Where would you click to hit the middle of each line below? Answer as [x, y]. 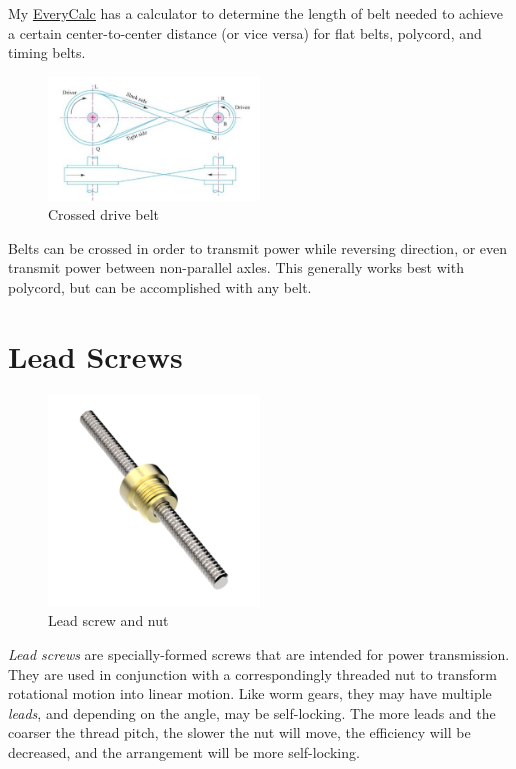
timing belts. [47, 52]
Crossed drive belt [104, 214]
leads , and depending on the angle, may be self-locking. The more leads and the [252, 712]
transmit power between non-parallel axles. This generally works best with [236, 267]
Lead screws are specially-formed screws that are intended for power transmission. [259, 653]
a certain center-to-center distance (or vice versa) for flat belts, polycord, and [245, 32]
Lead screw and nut [108, 620]
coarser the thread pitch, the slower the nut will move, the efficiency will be [239, 732]
